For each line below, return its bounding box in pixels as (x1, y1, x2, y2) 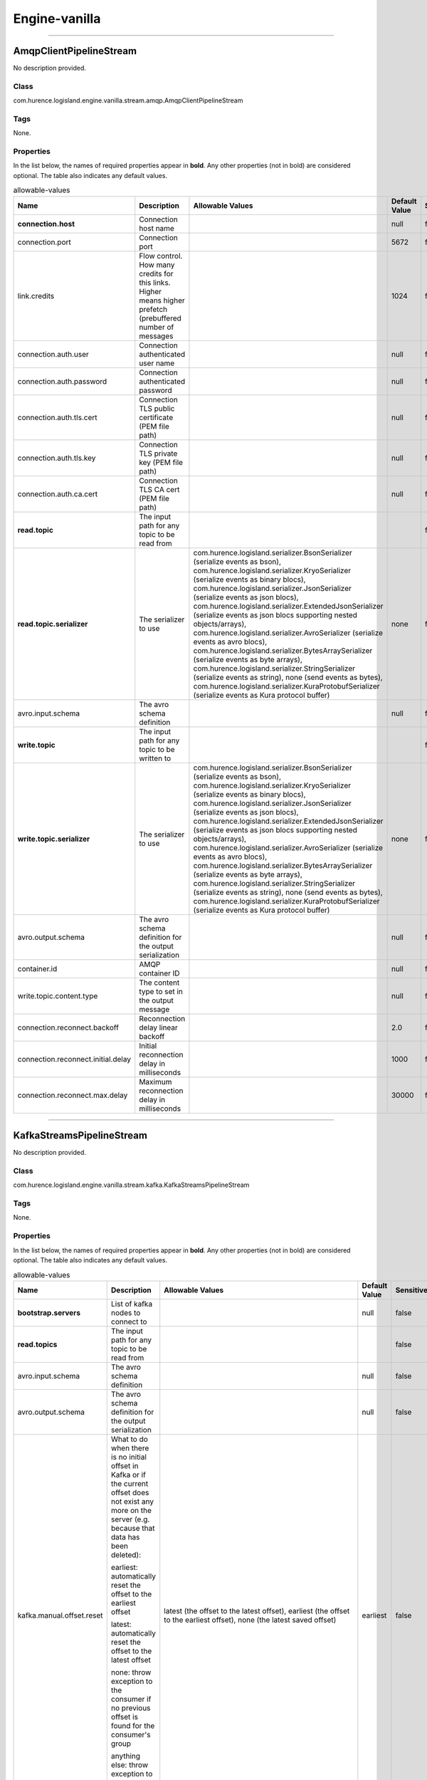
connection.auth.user (17, 349, 89, 359)
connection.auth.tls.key (17, 453, 96, 463)
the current (110, 1478, 149, 1488)
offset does (110, 1487, 149, 1497)
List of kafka (110, 1299, 153, 1309)
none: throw (110, 1667, 152, 1677)
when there (110, 1443, 149, 1452)
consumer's (110, 1729, 151, 1739)
